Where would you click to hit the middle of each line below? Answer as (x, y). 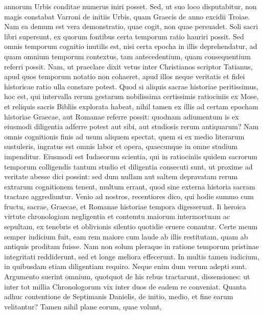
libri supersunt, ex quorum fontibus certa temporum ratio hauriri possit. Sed (124, 36)
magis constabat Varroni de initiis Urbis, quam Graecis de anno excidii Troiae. (127, 16)
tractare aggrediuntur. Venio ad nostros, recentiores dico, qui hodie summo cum (129, 196)
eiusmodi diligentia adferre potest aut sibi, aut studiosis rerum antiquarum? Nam (131, 126)
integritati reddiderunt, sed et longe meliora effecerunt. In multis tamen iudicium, (132, 256)
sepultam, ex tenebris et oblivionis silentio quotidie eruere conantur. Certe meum (131, 226)
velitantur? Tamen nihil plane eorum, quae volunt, (83, 306)
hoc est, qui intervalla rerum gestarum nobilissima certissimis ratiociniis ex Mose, (131, 96)
